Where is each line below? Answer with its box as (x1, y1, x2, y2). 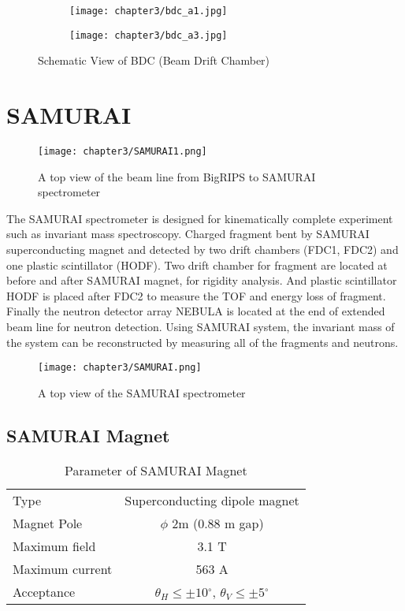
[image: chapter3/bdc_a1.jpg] (69, 6, 228, 17)
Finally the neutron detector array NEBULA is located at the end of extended (6, 303, 385, 319)
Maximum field (13, 536, 96, 555)
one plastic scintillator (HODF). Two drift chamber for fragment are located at (6, 256, 388, 273)
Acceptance (13, 582, 76, 601)
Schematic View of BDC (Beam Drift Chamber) (38, 52, 270, 69)
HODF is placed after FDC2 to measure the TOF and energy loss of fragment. (6, 287, 386, 304)
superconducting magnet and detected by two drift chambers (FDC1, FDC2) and (6, 241, 399, 258)
